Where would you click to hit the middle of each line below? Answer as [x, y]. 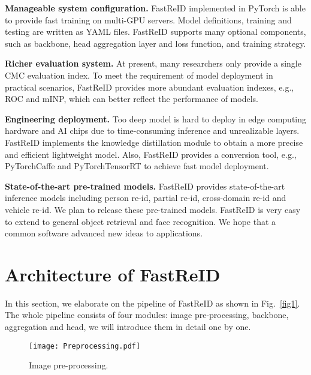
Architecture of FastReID [113, 274]
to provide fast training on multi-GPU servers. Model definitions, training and [148, 19]
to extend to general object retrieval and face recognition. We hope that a [141, 221]
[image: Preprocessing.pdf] [85, 346]
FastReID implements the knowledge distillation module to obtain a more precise [154, 142]
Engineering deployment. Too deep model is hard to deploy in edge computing [156, 118]
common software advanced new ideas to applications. [104, 233]
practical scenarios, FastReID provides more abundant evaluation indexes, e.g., [150, 87]
